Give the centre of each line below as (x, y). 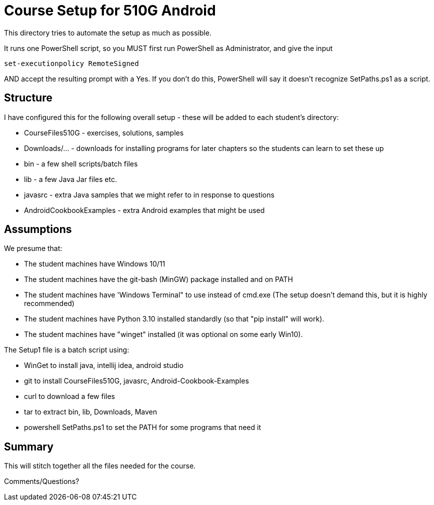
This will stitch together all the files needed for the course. (100, 466)
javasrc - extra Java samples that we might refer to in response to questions (149, 194)
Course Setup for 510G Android (110, 10)
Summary (29, 446)
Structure (28, 98)
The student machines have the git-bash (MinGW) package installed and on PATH (158, 279)
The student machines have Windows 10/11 (95, 264)
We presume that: (33, 248)
